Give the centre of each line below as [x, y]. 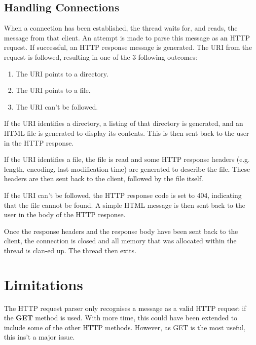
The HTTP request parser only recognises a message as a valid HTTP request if [125, 308]
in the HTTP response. [39, 142]
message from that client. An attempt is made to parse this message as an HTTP [127, 37]
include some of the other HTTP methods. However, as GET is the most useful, [125, 327]
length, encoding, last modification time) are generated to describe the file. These [127, 169]
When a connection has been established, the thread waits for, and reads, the [121, 28]
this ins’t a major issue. [39, 337]
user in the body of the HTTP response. [65, 214]
